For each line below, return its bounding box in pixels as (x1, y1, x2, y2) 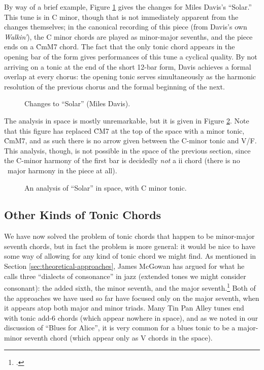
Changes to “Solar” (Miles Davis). (24, 98, 130, 109)
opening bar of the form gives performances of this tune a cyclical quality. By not (4, 51, 257, 61)
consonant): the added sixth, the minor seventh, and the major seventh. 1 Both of (4, 281, 256, 293)
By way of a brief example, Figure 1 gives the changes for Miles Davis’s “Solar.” (4, 2, 252, 12)
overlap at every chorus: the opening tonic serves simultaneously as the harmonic (4, 71, 256, 82)
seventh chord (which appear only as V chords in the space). (24, 332, 213, 343)
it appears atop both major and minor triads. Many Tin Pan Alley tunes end (4, 302, 244, 313)
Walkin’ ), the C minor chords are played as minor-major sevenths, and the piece (4, 31, 253, 42)
